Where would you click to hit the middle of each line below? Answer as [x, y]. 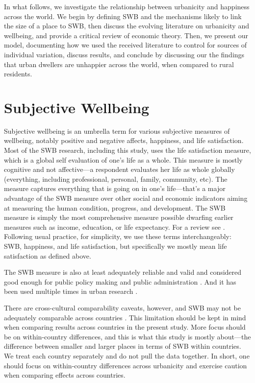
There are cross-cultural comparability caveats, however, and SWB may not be [122, 307]
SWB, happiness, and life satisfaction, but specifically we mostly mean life [115, 246]
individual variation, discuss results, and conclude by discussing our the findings [124, 54]
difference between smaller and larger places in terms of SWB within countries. [123, 346]
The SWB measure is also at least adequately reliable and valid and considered [123, 272]
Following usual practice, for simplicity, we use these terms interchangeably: [118, 236]
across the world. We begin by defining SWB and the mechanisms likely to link [123, 16]
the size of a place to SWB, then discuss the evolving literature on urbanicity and [127, 26]
